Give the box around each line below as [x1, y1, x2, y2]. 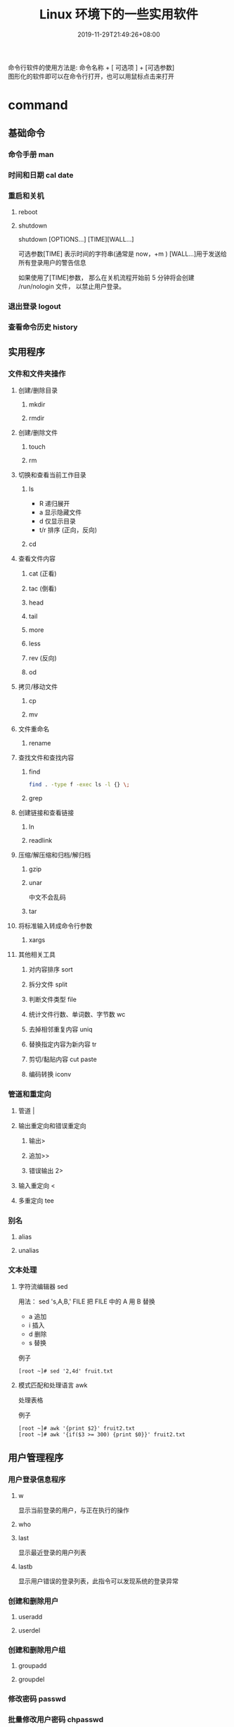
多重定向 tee [18, 1196, 55, 1205]
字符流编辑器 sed [18, 1282, 68, 1290]
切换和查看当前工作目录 [18, 471, 86, 479]
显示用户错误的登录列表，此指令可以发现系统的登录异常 [18, 1576, 178, 1585]
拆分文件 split [28, 980, 67, 989]
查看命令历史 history [8, 322, 78, 332]
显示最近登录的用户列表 [18, 1548, 86, 1556]
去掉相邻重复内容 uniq [28, 1025, 93, 1034]
